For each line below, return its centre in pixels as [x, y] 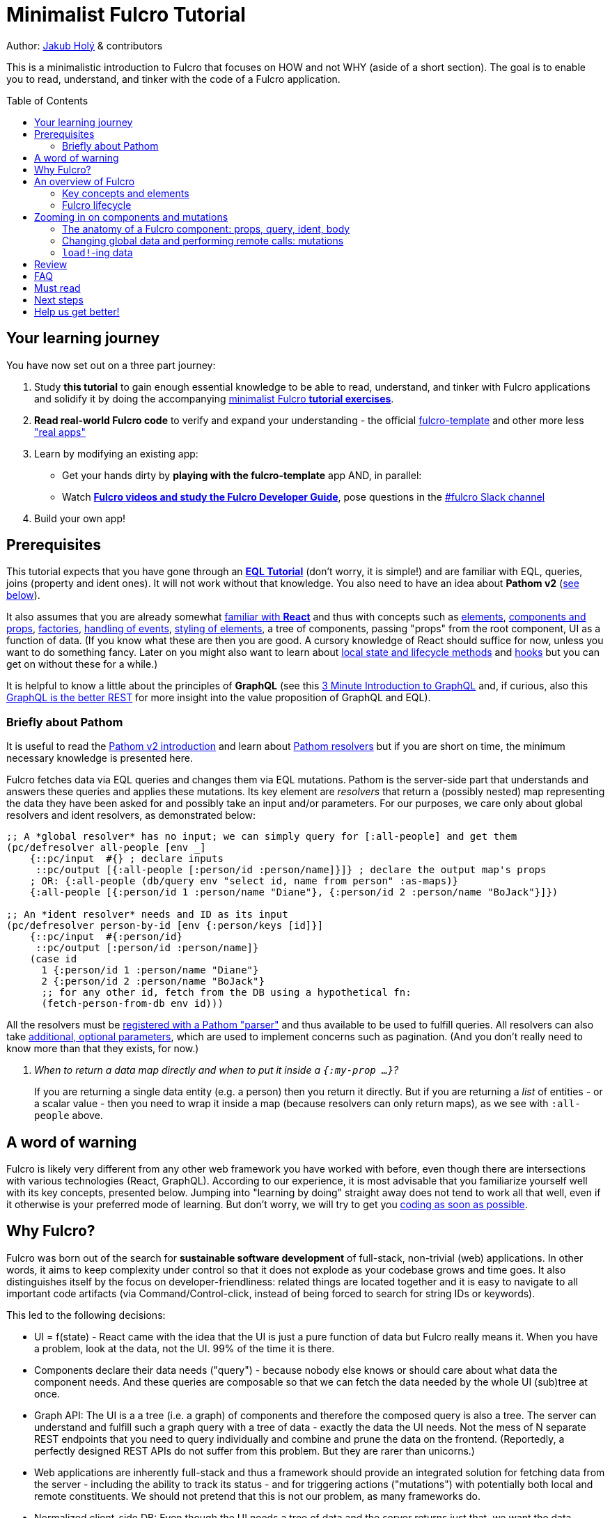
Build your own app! [80, 518]
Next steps [59, 299]
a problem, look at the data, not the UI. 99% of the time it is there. [185, 1348]
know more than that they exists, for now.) [103, 1049]
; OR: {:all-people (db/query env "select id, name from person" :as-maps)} [244, 881]
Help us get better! [77, 311]
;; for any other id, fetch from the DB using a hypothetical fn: [226, 993]
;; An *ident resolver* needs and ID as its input [147, 915]
